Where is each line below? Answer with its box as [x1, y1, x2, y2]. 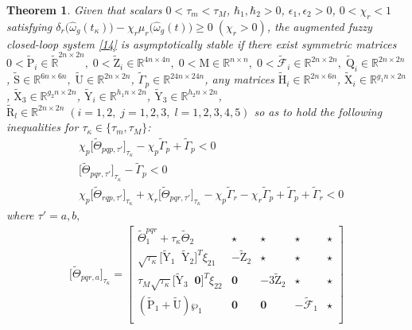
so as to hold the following [254, 103, 383, 119]
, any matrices [204, 71, 274, 87]
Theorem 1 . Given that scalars [6, 2, 162, 17]
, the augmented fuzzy [266, 17, 372, 34]
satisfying [6, 17, 52, 34]
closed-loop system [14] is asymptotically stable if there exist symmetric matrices [6, 35, 397, 52]
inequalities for [6, 118, 79, 135]
